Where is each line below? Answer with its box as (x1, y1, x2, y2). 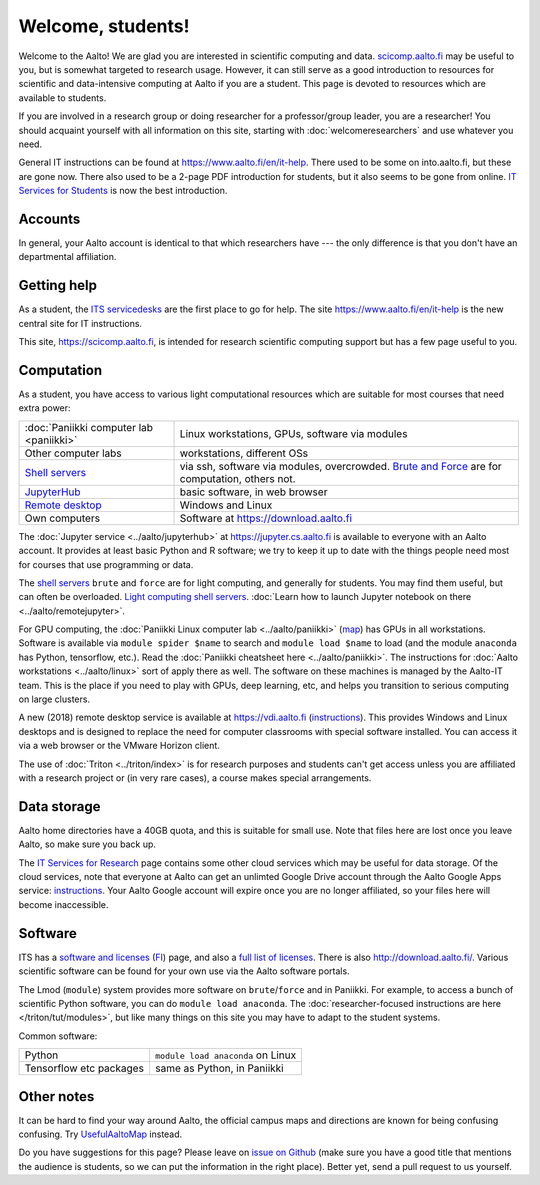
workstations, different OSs (179, 446, 309, 460)
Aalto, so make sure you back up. (18, 838, 157, 850)
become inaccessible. (18, 898, 109, 910)
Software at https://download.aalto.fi (179, 511, 353, 525)
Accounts (18, 210, 81, 227)
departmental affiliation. (18, 251, 117, 263)
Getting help (18, 277, 97, 294)
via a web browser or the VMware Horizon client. (18, 740, 220, 752)
